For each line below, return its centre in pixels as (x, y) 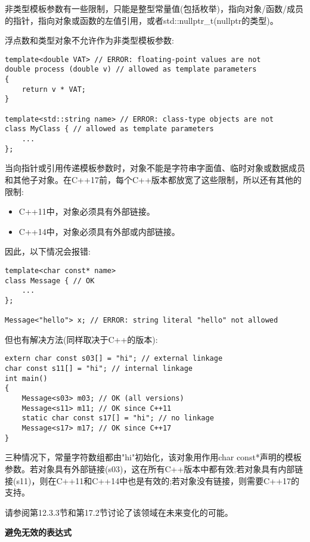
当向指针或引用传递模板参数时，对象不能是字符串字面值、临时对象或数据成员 (155, 168)
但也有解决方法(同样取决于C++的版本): (81, 339)
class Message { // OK (50, 281)
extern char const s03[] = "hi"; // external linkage (114, 359)
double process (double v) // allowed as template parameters (131, 69)
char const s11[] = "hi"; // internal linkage (99, 369)
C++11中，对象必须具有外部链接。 (87, 211)
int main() (26, 378)
